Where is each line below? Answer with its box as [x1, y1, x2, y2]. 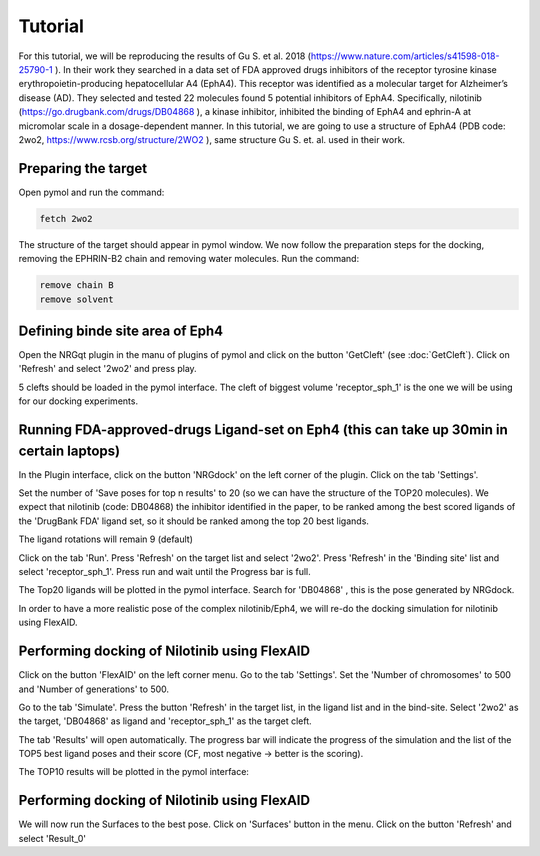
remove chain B [39, 280, 114, 291]
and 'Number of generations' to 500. [18, 683, 170, 695]
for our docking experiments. [18, 395, 139, 407]
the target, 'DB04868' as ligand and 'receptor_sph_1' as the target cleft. [18, 715, 312, 727]
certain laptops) [18, 442, 120, 459]
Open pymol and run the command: [18, 186, 165, 198]
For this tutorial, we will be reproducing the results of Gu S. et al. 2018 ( [18, 50, 312, 62]
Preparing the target [18, 160, 148, 177]
